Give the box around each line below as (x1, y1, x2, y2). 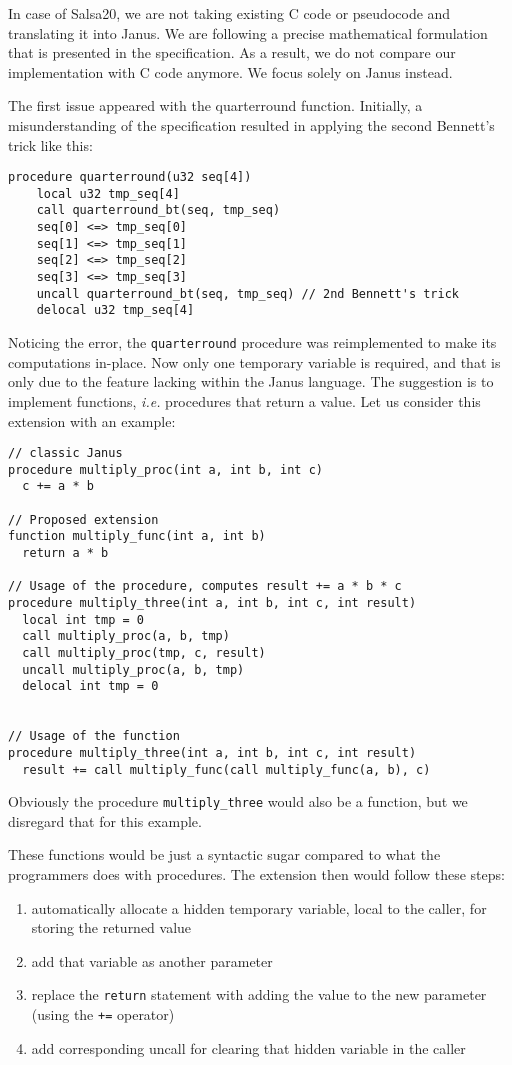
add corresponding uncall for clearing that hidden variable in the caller (31, 1037, 466, 1058)
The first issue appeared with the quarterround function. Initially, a (8, 95, 423, 116)
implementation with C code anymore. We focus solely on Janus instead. (8, 61, 453, 82)
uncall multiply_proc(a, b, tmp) (22, 662, 245, 677)
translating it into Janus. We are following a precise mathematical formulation (8, 22, 488, 43)
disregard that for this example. (8, 810, 202, 831)
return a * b (22, 546, 109, 561)
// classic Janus (8, 446, 123, 461)
